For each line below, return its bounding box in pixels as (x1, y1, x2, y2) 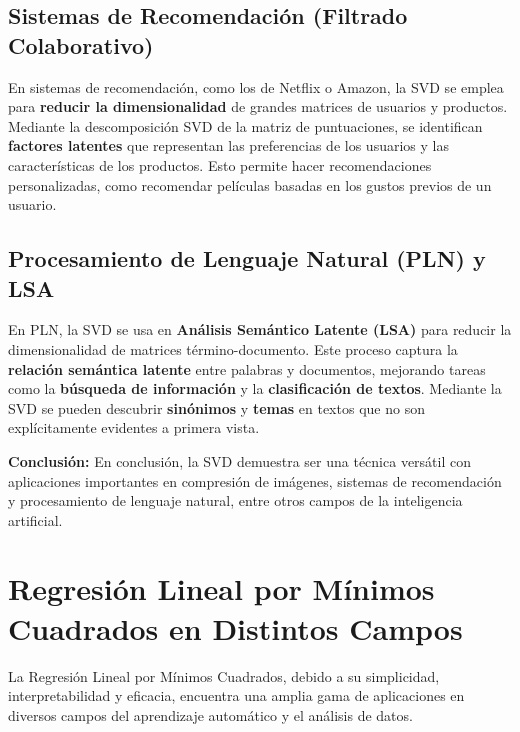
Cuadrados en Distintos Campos (8, 607, 463, 648)
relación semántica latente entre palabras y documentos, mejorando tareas (8, 358, 486, 379)
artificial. (8, 509, 63, 530)
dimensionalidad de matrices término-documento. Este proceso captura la (8, 338, 458, 359)
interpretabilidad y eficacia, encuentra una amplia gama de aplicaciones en (8, 685, 465, 706)
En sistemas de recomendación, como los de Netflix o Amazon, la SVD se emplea (8, 76, 504, 97)
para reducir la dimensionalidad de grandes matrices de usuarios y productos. (8, 96, 508, 117)
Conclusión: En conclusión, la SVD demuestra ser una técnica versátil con (8, 450, 471, 471)
